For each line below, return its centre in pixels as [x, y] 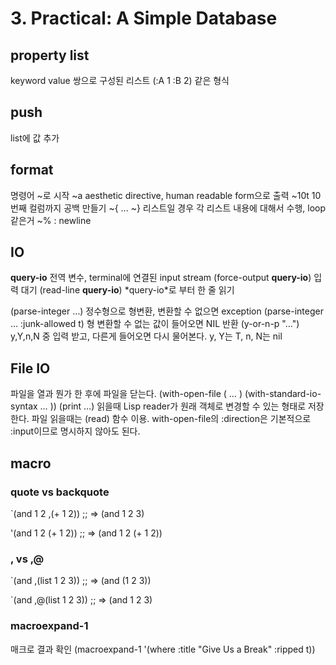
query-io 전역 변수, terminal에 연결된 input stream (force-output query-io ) [161, 278]
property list [50, 55]
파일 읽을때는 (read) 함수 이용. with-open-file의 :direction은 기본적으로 [171, 419]
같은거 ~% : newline [51, 220]
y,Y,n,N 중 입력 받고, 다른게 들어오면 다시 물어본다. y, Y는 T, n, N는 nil [146, 336]
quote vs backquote [60, 492]
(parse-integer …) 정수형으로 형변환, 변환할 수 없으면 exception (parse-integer [167, 311]
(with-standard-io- [283, 394]
